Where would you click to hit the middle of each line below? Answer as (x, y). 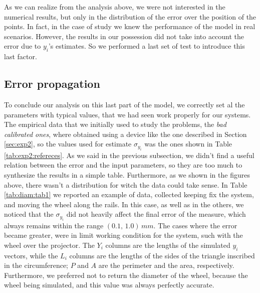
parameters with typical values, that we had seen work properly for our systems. (127, 114)
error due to (23, 46)
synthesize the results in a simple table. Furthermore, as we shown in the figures (127, 174)
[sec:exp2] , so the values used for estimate (68, 144)
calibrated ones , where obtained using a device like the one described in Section (125, 134)
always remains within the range (54, 225)
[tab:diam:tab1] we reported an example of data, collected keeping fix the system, (129, 194)
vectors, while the (31, 255)
